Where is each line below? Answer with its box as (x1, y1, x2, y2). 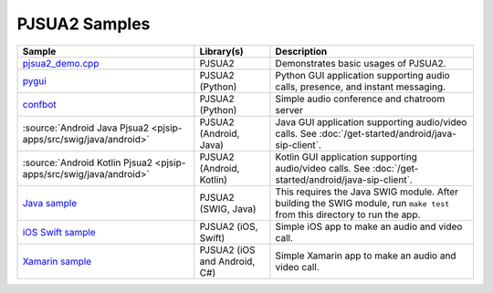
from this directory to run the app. (275, 208, 421, 221)
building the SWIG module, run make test (275, 196, 450, 209)
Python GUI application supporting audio (275, 68, 451, 81)
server (275, 103, 303, 116)
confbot (22, 98, 57, 110)
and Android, (199, 255, 256, 267)
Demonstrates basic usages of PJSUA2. (275, 57, 446, 69)
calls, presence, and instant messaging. (275, 80, 446, 93)
